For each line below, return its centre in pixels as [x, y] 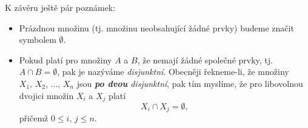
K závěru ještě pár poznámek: [60, 7]
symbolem [38, 40]
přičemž [34, 118]
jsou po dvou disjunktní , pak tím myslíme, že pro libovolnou [190, 83]
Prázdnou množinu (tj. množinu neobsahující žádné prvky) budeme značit [156, 27]
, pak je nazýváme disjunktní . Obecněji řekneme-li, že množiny [173, 72]
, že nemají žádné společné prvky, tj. [205, 59]
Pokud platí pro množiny [65, 59]
